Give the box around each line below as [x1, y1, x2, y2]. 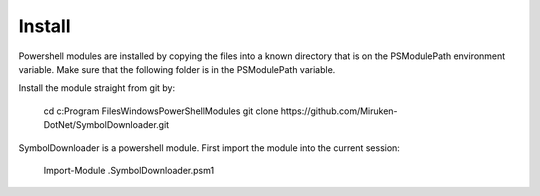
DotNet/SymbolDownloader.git [43, 119, 170, 131]
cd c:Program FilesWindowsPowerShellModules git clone [43, 105, 279, 117]
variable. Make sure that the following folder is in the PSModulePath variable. [18, 63, 336, 75]
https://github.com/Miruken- [280, 105, 399, 117]
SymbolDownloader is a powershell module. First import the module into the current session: [18, 141, 400, 154]
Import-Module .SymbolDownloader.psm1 [43, 164, 215, 176]
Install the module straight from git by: [18, 82, 175, 94]
